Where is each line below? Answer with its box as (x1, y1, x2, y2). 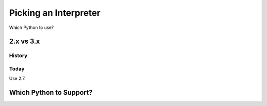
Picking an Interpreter (9, 7, 101, 18)
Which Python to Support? (9, 88, 93, 97)
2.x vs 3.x (9, 37, 41, 46)
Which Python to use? (9, 25, 54, 30)
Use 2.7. (9, 76, 26, 81)
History (9, 52, 28, 59)
